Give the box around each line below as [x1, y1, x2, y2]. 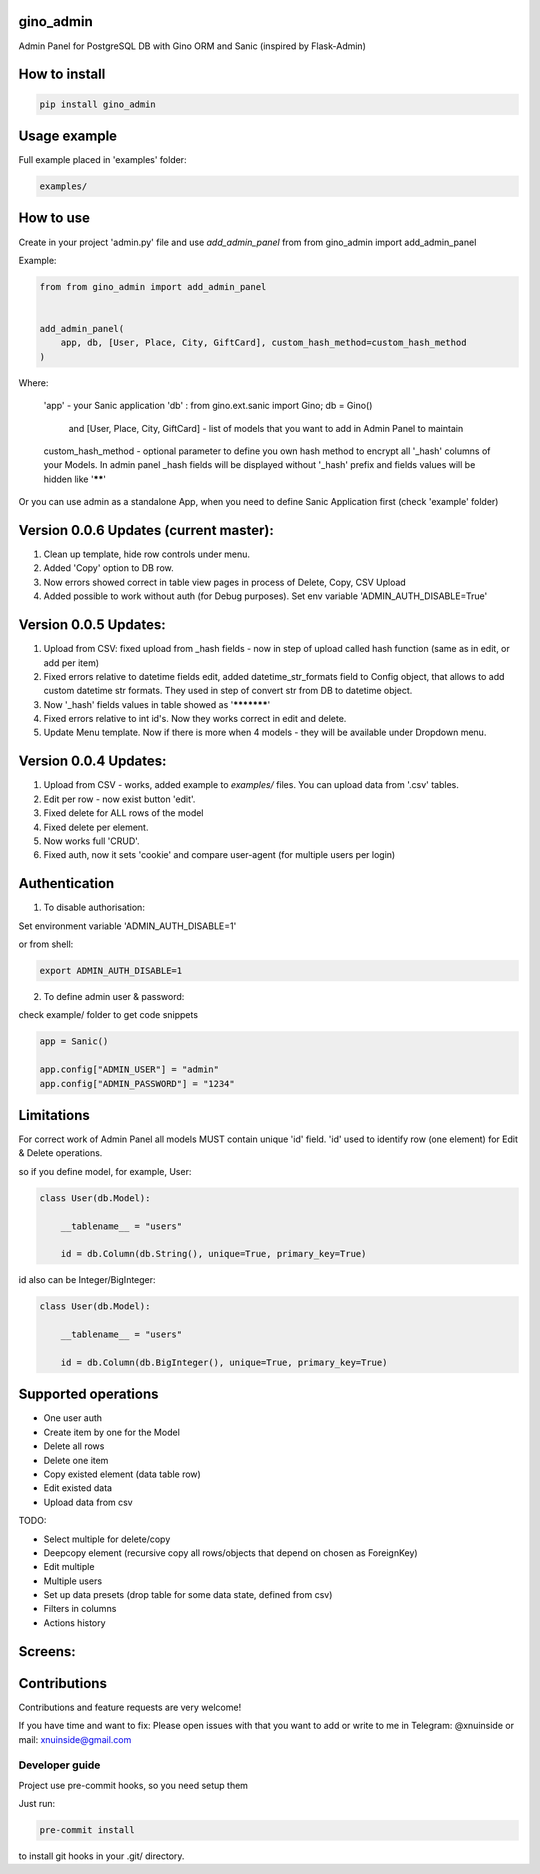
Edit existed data [43, 1482, 113, 1494]
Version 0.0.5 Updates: [18, 616, 167, 634]
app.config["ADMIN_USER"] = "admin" [39, 1064, 220, 1075]
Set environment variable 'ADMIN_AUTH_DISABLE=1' [18, 920, 237, 932]
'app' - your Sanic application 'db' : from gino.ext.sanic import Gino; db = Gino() [43, 400, 373, 412]
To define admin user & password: [43, 991, 185, 1002]
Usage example [18, 127, 118, 144]
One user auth [43, 1412, 103, 1424]
